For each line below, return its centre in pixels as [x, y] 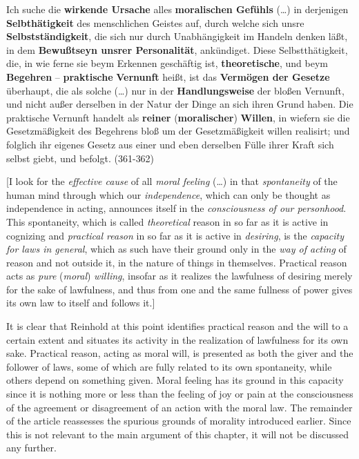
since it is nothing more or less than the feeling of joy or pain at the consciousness [180, 394]
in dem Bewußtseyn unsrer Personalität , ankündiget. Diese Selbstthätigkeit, [177, 49]
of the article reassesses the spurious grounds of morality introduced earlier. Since [179, 421]
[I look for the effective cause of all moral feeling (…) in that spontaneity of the [172, 181]
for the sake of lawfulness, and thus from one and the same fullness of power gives [179, 289]
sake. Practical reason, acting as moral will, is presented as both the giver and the [180, 353]
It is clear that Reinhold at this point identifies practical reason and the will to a [177, 326]
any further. [31, 448]
